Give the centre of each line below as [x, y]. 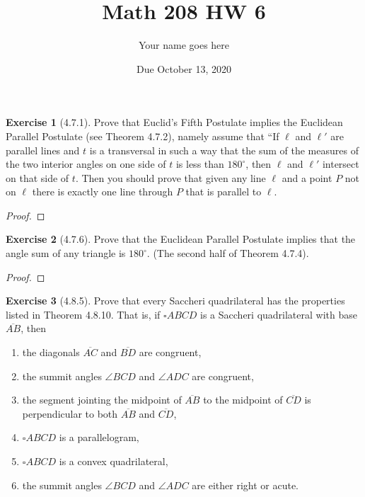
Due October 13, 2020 [184, 68]
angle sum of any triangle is [66, 253]
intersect [341, 164]
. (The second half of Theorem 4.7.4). [228, 253]
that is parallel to [224, 192]
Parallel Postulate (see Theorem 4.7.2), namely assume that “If [143, 136]
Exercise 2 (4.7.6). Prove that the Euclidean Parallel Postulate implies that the [181, 239]
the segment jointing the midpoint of [102, 400]
